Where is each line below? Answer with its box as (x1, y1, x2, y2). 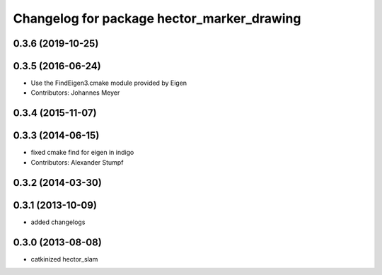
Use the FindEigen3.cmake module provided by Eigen (30, 78, 187, 88)
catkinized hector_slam (30, 254, 98, 263)
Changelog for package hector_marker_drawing (13, 11, 301, 26)
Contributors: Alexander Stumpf (30, 158, 124, 166)
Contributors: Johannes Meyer (30, 88, 120, 97)
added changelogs (30, 218, 86, 226)
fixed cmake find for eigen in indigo (30, 148, 134, 157)
